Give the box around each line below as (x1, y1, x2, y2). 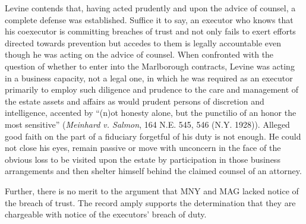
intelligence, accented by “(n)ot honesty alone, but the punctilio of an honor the (5, 106, 296, 119)
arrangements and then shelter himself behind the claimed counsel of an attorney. (5, 165, 302, 177)
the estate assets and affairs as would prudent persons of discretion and (5, 94, 264, 107)
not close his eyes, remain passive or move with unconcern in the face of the (5, 141, 281, 154)
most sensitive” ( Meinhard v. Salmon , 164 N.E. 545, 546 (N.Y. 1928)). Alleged (5, 118, 290, 130)
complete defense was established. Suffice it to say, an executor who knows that (5, 13, 294, 26)
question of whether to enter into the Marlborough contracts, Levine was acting (5, 59, 295, 72)
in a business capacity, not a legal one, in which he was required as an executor (5, 71, 293, 84)
